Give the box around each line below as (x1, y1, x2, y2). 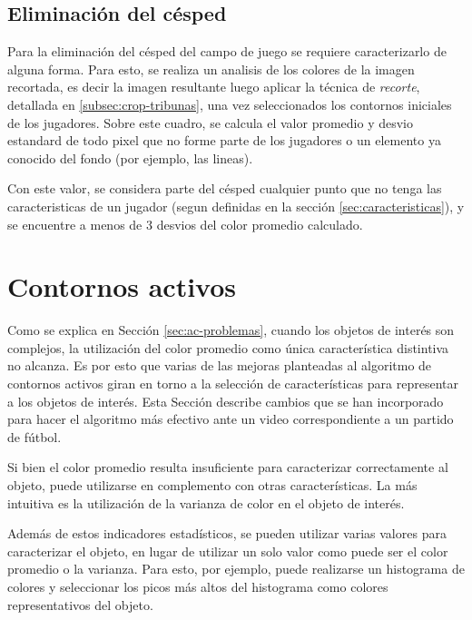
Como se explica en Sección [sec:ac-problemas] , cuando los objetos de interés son (7, 320, 455, 340)
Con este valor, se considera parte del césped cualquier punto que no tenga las (7, 179, 442, 198)
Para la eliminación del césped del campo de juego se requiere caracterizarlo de (7, 42, 447, 61)
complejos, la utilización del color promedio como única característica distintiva (7, 338, 449, 357)
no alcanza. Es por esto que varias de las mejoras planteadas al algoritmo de (7, 356, 432, 375)
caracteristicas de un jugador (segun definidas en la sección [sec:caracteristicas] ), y (7, 196, 465, 215)
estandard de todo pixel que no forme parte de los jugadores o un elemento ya (7, 131, 441, 150)
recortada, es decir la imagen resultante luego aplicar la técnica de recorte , (7, 77, 420, 96)
